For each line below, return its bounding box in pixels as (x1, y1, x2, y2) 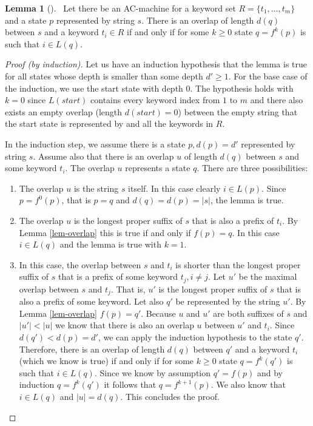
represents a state (125, 161, 190, 174)
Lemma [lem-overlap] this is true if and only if (19, 226, 191, 238)
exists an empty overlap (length (5, 105, 123, 118)
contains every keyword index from (90, 93, 220, 106)
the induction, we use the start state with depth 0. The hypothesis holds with (5, 81, 294, 94)
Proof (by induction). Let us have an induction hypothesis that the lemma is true (5, 58, 308, 70)
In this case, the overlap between (19, 258, 141, 271)
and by (257, 366, 283, 379)
